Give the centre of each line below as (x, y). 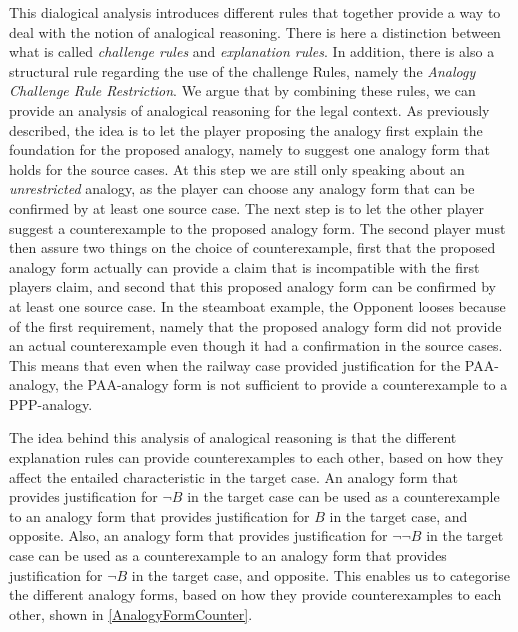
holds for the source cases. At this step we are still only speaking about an (237, 168)
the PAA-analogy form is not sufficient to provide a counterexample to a (285, 384)
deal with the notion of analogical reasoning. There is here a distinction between (255, 31)
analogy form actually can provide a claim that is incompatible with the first (244, 266)
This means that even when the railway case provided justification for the (235, 364)
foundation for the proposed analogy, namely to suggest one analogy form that (250, 149)
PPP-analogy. (51, 403)
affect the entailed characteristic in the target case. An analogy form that (234, 476)
